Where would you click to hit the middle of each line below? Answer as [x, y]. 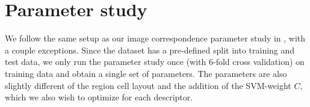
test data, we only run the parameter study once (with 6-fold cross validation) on [155, 62]
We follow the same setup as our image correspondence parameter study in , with [155, 38]
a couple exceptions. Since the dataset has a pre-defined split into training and [150, 50]
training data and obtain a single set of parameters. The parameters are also [146, 73]
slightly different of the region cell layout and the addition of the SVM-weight [148, 85]
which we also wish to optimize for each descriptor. [99, 97]
